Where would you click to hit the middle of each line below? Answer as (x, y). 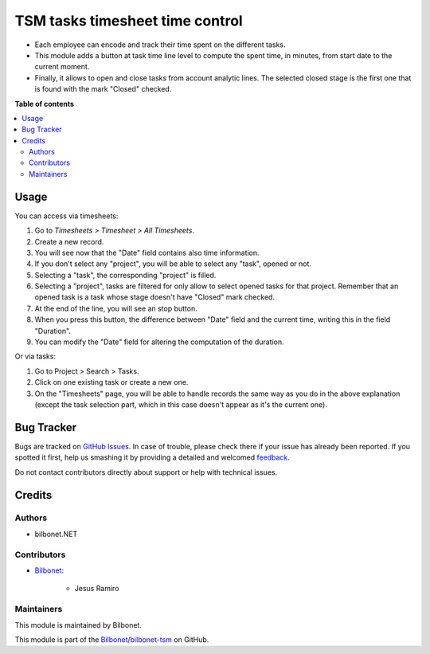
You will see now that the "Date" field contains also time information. (147, 253)
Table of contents (45, 104)
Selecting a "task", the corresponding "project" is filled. (125, 275)
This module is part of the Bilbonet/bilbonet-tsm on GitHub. (112, 639)
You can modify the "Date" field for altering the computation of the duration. (159, 342)
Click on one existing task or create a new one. (111, 382)
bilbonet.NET (56, 534)
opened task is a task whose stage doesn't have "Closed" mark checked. (154, 297)
